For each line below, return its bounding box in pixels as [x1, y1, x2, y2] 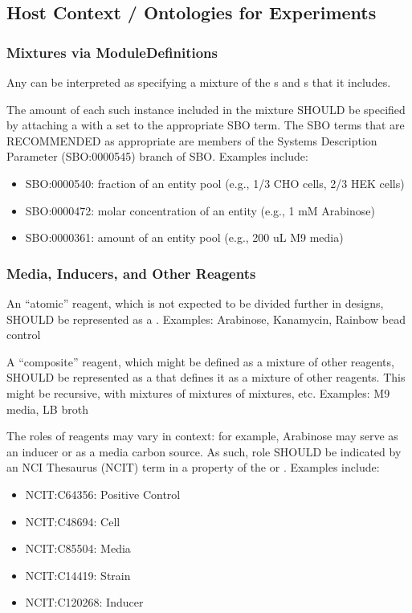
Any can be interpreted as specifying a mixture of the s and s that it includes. [6, 74, 391, 90]
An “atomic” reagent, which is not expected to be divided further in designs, [6, 294, 384, 311]
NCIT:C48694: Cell [25, 513, 120, 529]
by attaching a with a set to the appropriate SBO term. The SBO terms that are [6, 116, 405, 133]
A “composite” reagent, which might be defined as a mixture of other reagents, [6, 353, 394, 370]
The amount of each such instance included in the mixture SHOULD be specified [6, 100, 406, 117]
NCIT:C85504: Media [25, 540, 131, 557]
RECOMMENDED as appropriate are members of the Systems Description [6, 132, 377, 149]
